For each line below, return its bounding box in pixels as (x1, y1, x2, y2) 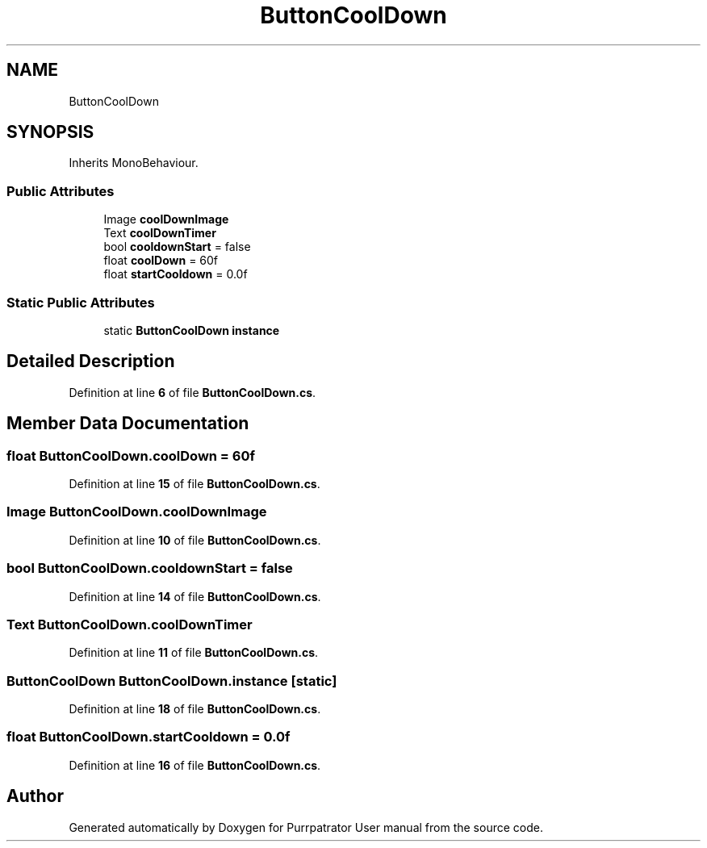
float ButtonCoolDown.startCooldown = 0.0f (6, 729, 291, 746)
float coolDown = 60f (103, 253, 219, 268)
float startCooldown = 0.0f (103, 267, 248, 282)
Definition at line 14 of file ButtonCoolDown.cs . (69, 589, 321, 604)
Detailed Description (6, 351, 175, 372)
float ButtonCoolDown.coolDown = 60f (6, 447, 256, 464)
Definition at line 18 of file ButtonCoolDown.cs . (69, 702, 321, 716)
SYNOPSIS (6, 122, 94, 143)
